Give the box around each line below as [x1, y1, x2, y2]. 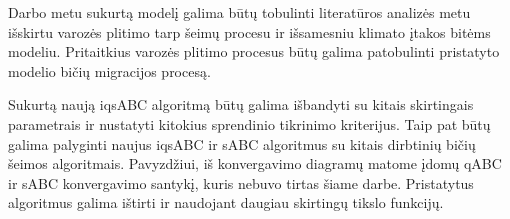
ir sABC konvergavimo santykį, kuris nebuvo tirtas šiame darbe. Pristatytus [8, 172, 474, 193]
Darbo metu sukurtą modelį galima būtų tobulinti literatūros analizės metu [8, 2, 471, 22]
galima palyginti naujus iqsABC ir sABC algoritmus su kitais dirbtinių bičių [8, 133, 476, 154]
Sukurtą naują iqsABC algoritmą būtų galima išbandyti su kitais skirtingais [8, 94, 474, 115]
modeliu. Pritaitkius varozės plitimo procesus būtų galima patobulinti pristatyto [8, 41, 500, 62]
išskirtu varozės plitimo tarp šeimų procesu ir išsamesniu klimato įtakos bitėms [8, 21, 491, 42]
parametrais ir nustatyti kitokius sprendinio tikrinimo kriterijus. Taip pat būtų [8, 113, 491, 134]
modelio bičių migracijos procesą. [8, 60, 211, 81]
